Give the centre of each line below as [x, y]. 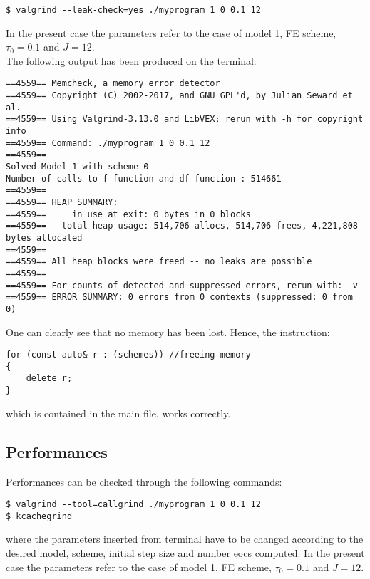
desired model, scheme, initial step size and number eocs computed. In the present [185, 553]
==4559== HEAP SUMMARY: [62, 202]
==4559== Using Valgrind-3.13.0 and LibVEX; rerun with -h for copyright [185, 119]
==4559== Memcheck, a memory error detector [113, 84]
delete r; [49, 379]
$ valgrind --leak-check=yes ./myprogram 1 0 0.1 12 [133, 10]
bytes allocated [44, 238]
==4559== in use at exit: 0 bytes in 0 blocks [128, 214]
